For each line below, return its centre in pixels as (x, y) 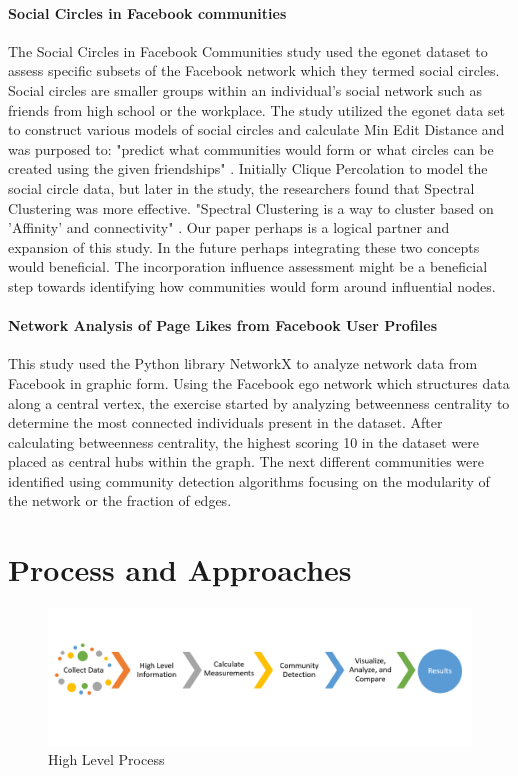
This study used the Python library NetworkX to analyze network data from (243, 363)
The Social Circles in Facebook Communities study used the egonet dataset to (248, 50)
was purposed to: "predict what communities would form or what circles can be (251, 148)
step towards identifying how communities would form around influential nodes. (252, 285)
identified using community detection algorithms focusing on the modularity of (249, 480)
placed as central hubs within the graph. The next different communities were (246, 461)
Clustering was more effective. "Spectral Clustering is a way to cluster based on (251, 207)
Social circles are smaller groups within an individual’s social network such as (245, 89)
